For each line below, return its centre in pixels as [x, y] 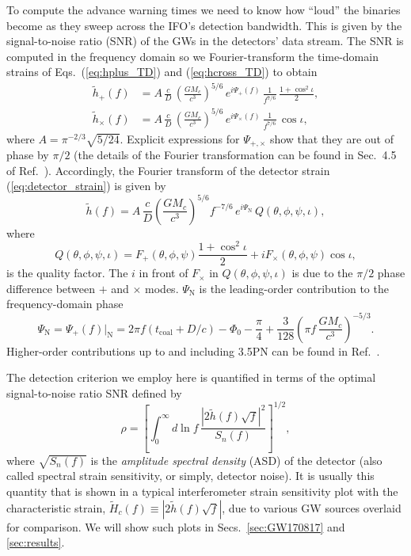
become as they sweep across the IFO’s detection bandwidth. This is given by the [204, 25]
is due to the [322, 273]
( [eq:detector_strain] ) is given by [86, 186]
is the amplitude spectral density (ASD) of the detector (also [236, 460]
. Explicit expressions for [180, 138]
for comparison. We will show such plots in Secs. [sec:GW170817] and [176, 526]
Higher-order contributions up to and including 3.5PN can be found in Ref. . [193, 350]
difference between [51, 288]
